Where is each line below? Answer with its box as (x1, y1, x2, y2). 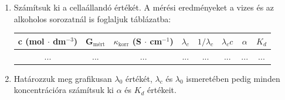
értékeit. (147, 84, 177, 96)
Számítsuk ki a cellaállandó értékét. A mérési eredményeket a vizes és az (13, 1, 274, 13)
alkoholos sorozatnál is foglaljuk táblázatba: (13, 12, 171, 25)
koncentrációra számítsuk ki (13, 84, 114, 96)
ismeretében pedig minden (186, 72, 280, 84)
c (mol (18, 35, 45, 47)
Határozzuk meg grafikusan (13, 72, 112, 84)
